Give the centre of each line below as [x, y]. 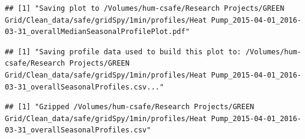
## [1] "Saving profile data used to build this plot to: [123, 52]
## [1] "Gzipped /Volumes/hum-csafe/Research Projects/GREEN [130, 107]
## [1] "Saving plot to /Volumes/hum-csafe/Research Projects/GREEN [145, 8]
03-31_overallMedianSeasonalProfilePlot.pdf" [97, 32]
